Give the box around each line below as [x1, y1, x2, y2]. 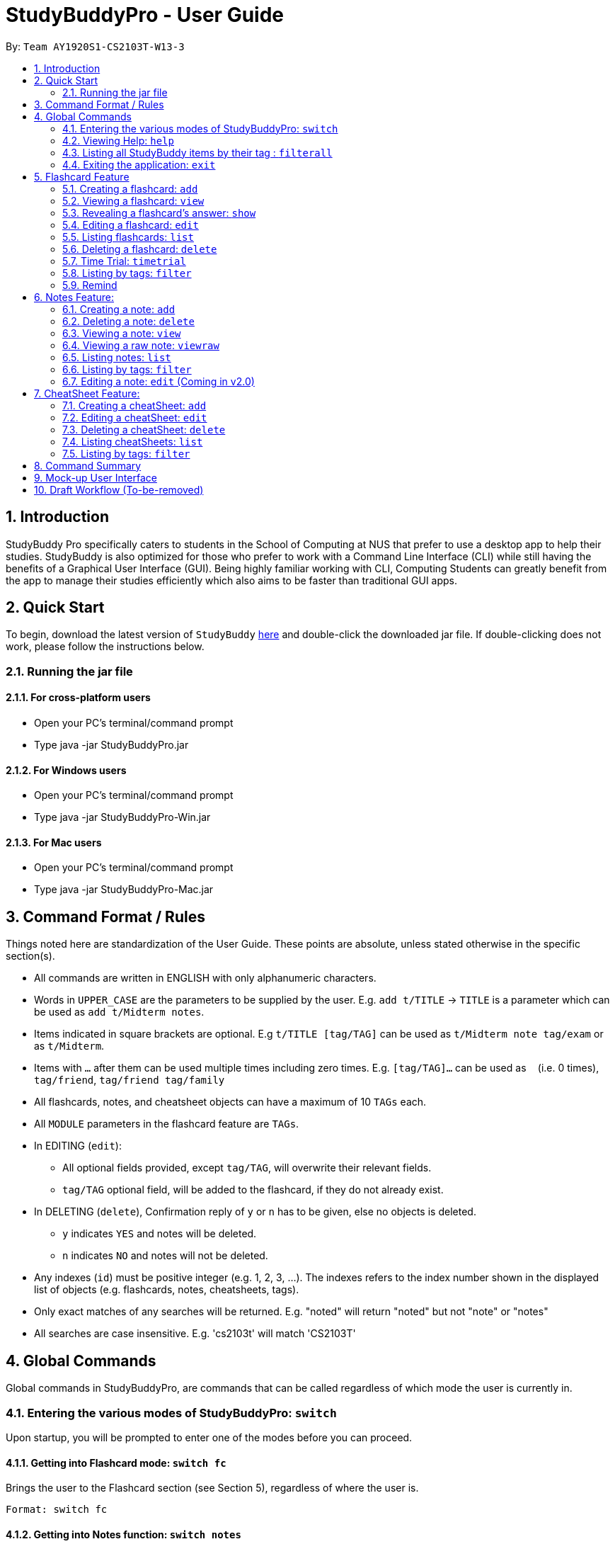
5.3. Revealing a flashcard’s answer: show [62, 206, 256, 219]
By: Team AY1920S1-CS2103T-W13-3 [6, 40, 185, 52]
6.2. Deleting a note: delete [62, 314, 195, 327]
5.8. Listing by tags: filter [62, 266, 192, 279]
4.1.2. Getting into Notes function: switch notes [6, 1528, 241, 1540]
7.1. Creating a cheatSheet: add [62, 399, 207, 411]
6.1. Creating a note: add [62, 302, 176, 315]
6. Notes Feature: [34, 290, 115, 303]
